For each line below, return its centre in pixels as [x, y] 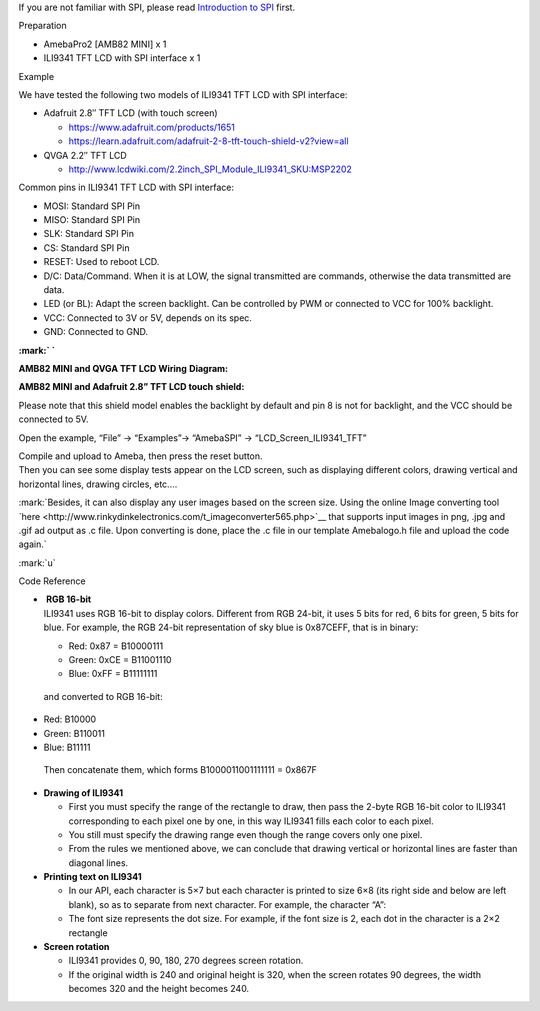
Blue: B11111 [67, 747]
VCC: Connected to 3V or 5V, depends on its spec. [147, 317]
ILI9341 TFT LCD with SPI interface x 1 [122, 58]
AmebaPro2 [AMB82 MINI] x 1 [105, 44]
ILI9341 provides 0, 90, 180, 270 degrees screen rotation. [186, 961]
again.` [32, 544]
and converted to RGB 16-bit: [103, 696]
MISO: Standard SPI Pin [92, 220]
